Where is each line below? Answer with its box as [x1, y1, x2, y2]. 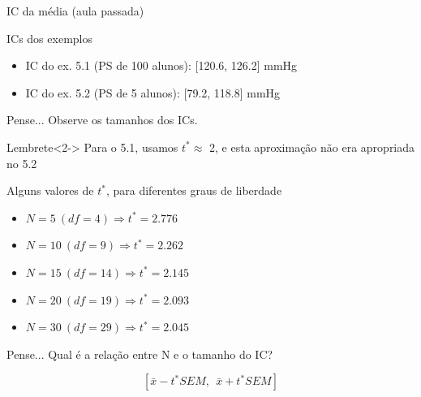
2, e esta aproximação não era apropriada [209, 138, 415, 155]
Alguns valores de [6, 182, 94, 199]
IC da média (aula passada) [6, 2, 144, 19]
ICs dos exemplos [6, 29, 92, 46]
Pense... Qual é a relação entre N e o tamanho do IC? [6, 345, 273, 362]
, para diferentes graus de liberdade [105, 182, 282, 199]
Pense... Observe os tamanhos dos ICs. [6, 111, 198, 128]
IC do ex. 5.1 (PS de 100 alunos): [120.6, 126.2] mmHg [25, 57, 298, 74]
